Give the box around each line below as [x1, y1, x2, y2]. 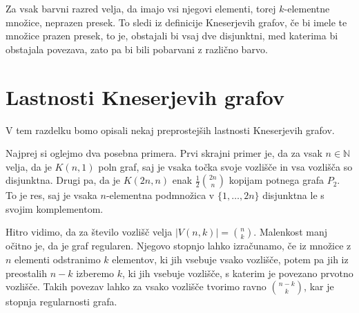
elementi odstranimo [14, 252, 101, 267]
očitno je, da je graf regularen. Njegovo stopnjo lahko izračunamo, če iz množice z [6, 238, 351, 253]
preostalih [6, 265, 48, 280]
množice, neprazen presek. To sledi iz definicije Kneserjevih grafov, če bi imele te [6, 15, 347, 29]
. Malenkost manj [253, 225, 327, 239]
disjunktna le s [262, 188, 324, 202]
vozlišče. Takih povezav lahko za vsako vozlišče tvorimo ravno [6, 279, 266, 294]
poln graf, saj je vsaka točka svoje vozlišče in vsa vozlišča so [98, 159, 353, 173]
